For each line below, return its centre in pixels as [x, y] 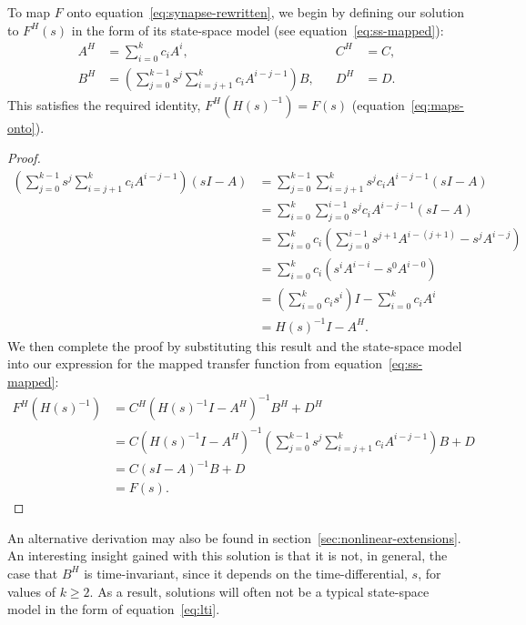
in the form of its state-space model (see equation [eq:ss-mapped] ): [258, 30]
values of [31, 591]
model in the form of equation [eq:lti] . [114, 609]
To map [29, 12]
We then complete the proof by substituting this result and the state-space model [235, 345]
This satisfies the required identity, [104, 104]
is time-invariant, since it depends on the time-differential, [246, 573]
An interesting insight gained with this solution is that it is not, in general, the [228, 555]
